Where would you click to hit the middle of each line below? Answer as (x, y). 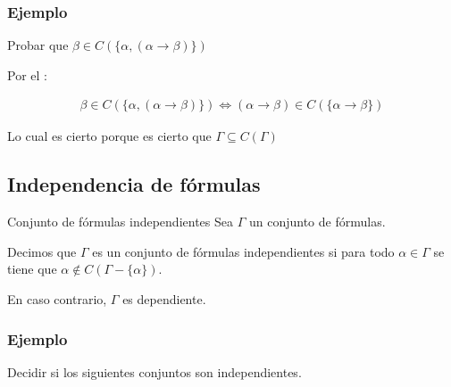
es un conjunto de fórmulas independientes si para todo (243, 251)
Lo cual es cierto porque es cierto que (109, 136)
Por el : (27, 74)
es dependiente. (164, 299)
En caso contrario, (57, 299)
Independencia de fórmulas (134, 184)
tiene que (32, 269)
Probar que (38, 45)
